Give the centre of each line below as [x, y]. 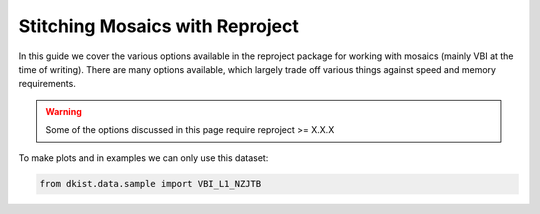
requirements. [47, 84]
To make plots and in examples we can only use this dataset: [143, 157]
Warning [63, 111]
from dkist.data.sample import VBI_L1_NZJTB [150, 184]
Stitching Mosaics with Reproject [159, 26]
